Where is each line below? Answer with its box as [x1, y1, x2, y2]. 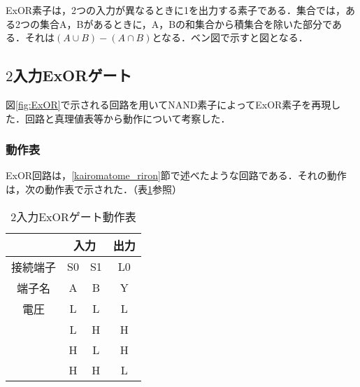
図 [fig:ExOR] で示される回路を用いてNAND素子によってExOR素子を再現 [6, 97, 331, 111]
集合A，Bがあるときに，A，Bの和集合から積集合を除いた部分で [39, 16, 332, 31]
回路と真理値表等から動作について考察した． [24, 111, 231, 125]
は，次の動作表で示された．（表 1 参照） [6, 181, 182, 196]
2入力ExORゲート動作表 [10, 208, 136, 225]
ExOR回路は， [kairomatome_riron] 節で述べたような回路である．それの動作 [6, 168, 347, 183]
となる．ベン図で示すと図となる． [152, 30, 308, 45]
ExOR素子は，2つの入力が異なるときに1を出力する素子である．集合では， [6, 3, 345, 17]
